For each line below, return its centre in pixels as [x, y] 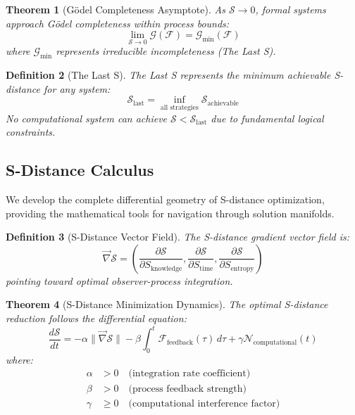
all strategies [179, 108]
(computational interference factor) [204, 403]
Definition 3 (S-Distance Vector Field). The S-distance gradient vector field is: [177, 237]
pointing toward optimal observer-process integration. [119, 280]
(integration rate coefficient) [189, 374]
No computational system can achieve [87, 118]
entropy [242, 268]
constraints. [31, 132]
